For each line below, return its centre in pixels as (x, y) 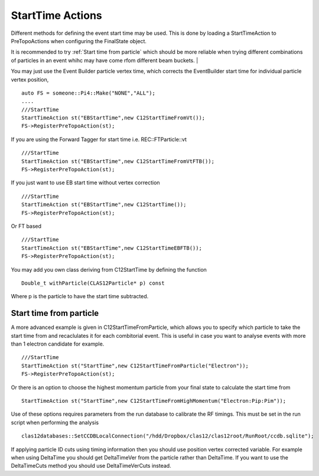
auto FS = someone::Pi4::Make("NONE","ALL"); (89, 93)
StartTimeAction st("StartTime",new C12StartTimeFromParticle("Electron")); (135, 366)
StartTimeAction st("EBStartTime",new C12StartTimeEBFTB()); (112, 248)
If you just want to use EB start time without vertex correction (85, 182)
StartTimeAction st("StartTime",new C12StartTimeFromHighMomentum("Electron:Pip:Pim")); (154, 401)
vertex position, (30, 79)
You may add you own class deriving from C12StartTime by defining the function (109, 269)
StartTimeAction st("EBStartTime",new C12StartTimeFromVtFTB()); (118, 161)
